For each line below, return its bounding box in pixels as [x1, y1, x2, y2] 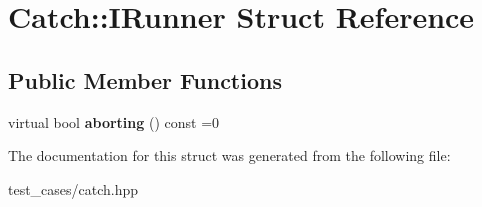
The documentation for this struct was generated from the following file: [8, 145, 451, 166]
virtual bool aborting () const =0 [8, 111, 220, 132]
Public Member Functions [8, 64, 282, 95]
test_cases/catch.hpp [8, 178, 139, 199]
